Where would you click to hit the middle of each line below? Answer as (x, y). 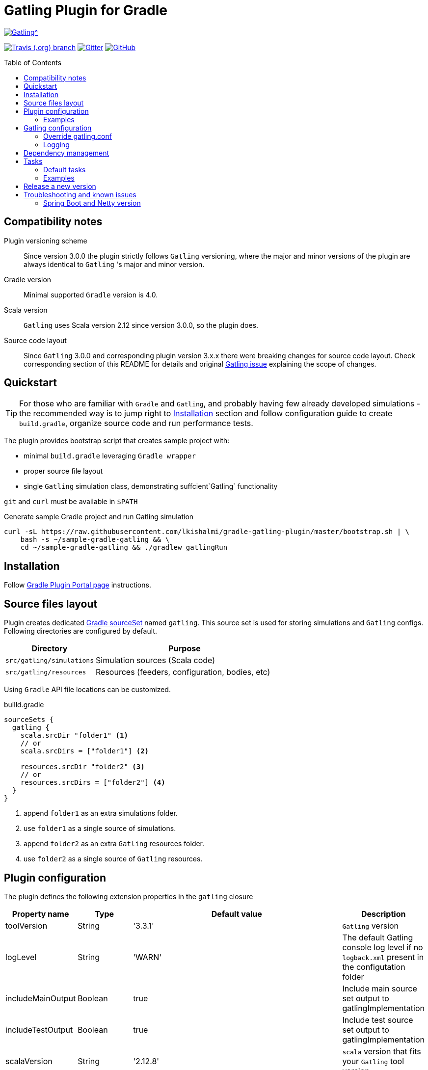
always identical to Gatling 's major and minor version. (114, 264)
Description (383, 914)
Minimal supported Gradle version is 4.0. (91, 294)
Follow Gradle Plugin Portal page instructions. (78, 585)
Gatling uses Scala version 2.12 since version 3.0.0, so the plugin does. (141, 325)
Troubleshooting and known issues (80, 194)
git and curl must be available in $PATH (71, 502)
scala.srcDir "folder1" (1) (74, 736)
